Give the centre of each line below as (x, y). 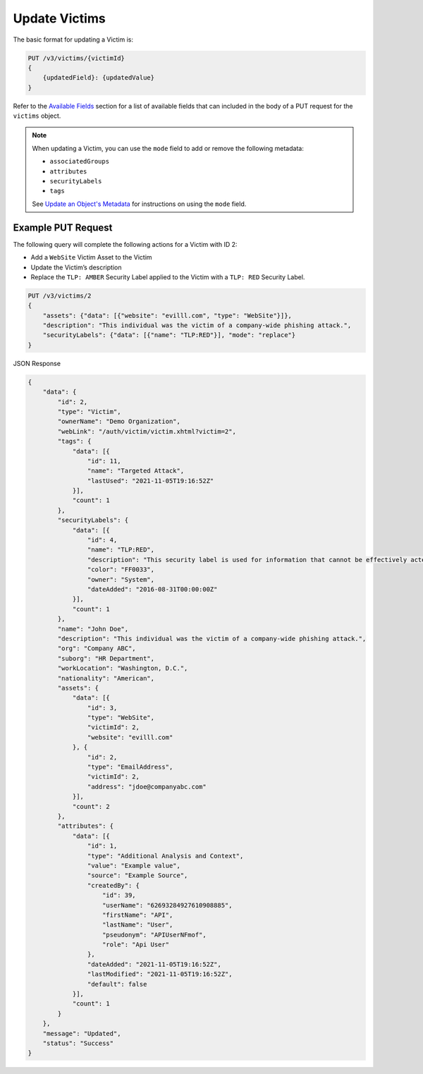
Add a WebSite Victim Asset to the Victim (91, 257)
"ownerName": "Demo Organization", (119, 422)
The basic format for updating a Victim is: (73, 39)
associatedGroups (79, 161)
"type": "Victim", (89, 411)
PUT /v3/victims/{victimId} (76, 58)
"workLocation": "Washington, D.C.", (123, 669)
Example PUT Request (63, 227)
